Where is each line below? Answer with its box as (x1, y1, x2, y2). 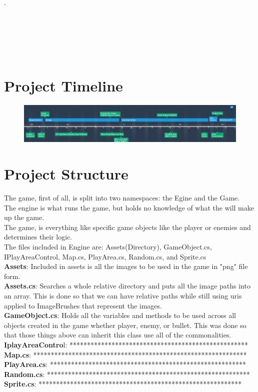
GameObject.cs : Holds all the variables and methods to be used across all (4, 310, 236, 320)
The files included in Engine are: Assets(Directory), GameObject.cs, (4, 241, 212, 251)
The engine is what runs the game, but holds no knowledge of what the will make (4, 202, 254, 212)
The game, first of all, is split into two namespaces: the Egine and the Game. (4, 192, 240, 202)
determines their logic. (4, 231, 72, 242)
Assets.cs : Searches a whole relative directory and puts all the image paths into (4, 280, 250, 291)
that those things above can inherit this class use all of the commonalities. (4, 329, 231, 340)
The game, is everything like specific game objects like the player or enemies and (4, 221, 251, 232)
